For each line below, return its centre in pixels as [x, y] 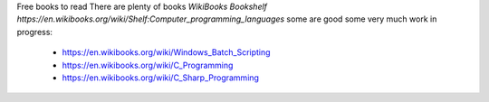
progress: [35, 32]
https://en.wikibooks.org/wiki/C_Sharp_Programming [161, 78]
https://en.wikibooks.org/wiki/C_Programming [148, 65]
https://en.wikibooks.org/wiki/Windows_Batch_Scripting [166, 52]
